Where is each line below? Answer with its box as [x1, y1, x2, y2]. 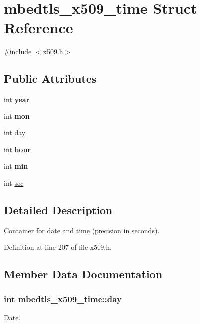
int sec [4, 178, 24, 188]
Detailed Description [4, 202, 113, 217]
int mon [4, 110, 30, 121]
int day [4, 127, 26, 138]
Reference [4, 17, 73, 38]
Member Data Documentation [4, 266, 163, 282]
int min [4, 161, 28, 171]
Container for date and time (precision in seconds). [4, 225, 160, 235]
